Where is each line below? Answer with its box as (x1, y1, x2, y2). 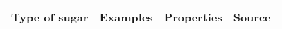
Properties (164, 9, 222, 25)
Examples (99, 9, 153, 25)
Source (233, 9, 271, 25)
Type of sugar (11, 9, 89, 25)
